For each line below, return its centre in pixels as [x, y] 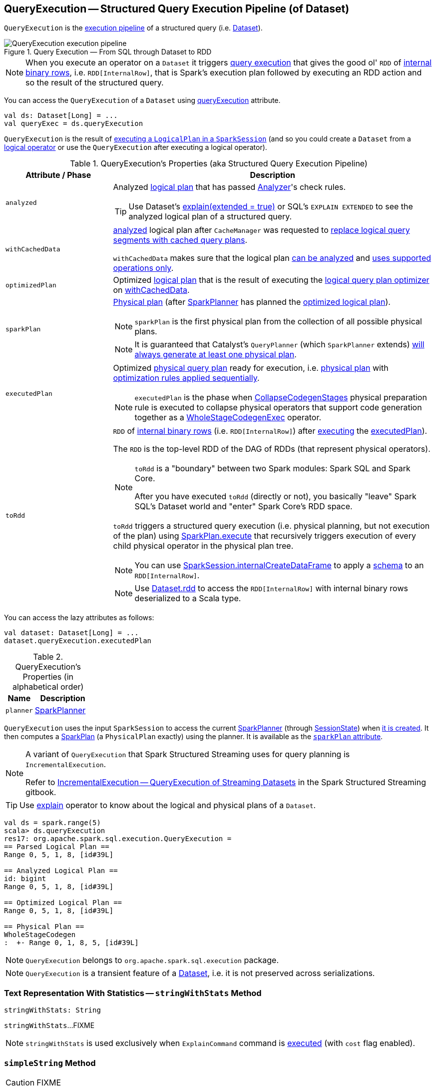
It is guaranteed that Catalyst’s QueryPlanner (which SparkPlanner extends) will [279, 345]
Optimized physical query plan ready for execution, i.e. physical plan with [251, 368]
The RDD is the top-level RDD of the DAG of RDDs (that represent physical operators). [272, 449]
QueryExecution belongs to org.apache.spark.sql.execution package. [152, 960]
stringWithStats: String [52, 1010]
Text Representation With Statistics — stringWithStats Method [133, 993]
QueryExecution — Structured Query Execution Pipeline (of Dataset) [177, 9]
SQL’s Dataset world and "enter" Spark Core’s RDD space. [243, 507]
